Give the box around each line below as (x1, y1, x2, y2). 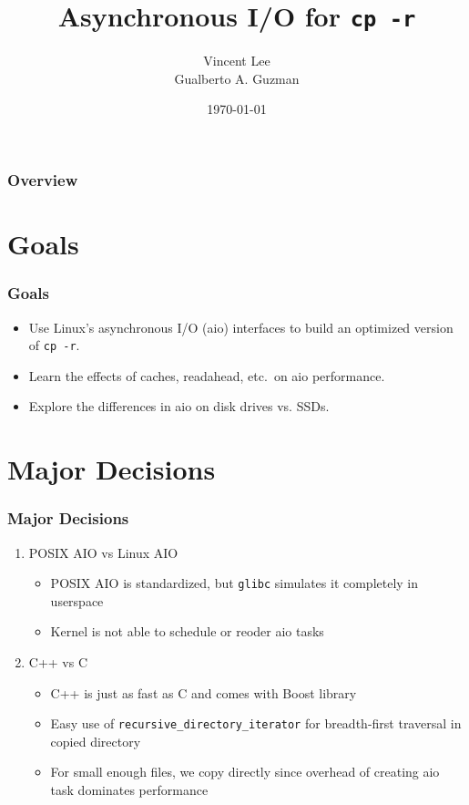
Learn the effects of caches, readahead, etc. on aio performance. (28, 366, 385, 385)
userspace (50, 591, 104, 610)
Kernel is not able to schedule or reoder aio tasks (50, 622, 324, 641)
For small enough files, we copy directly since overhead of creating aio (50, 762, 440, 781)
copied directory (50, 731, 141, 750)
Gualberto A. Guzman (174, 68, 300, 88)
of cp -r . (28, 335, 80, 355)
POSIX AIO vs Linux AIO (28, 542, 178, 562)
